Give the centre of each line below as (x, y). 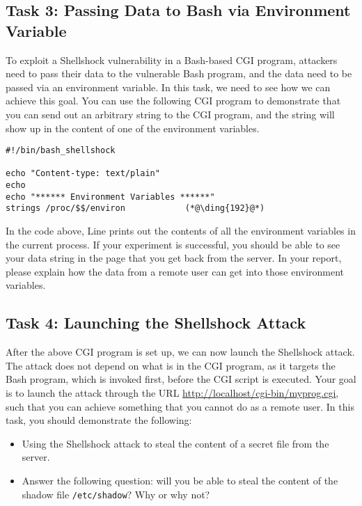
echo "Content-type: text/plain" (83, 174)
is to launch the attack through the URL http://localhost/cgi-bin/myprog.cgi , (172, 393)
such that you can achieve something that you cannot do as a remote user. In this (180, 406)
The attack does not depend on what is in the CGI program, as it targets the (171, 365)
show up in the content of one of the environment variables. (133, 128)
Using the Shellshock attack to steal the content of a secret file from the (175, 443)
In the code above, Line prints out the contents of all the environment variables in (181, 231)
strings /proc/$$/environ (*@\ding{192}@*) (135, 208)
